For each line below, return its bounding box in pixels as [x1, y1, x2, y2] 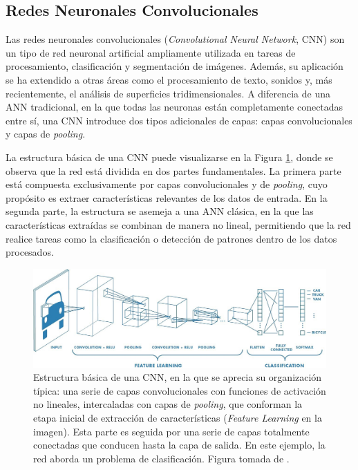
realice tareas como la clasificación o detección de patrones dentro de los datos [6, 231, 337, 245]
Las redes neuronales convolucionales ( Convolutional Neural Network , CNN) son [6, 32, 345, 46]
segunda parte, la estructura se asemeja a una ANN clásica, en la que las [6, 204, 314, 218]
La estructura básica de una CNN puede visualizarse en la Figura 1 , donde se [6, 149, 333, 164]
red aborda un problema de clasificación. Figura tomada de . [33, 451, 290, 465]
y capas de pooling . [6, 126, 86, 141]
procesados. [6, 245, 54, 259]
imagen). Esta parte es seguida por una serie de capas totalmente [33, 424, 310, 438]
